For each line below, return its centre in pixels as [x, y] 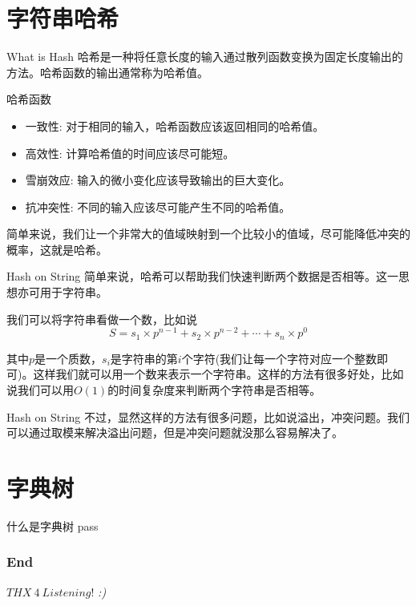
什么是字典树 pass [53, 525]
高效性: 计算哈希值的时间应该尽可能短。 [130, 153]
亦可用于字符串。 [62, 292]
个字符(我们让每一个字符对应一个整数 [279, 358]
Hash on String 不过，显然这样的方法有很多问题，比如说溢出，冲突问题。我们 [208, 416]
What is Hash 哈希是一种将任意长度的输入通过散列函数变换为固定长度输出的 [205, 57]
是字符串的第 [144, 358]
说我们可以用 [40, 389]
